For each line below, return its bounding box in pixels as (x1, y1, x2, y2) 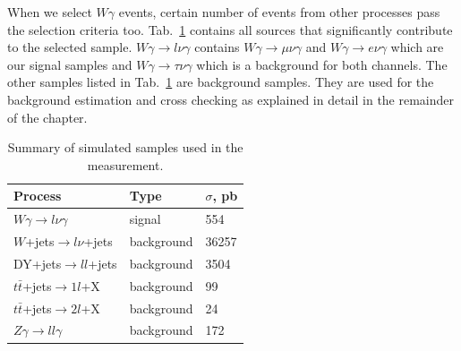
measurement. (87, 155, 164, 174)
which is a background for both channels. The (196, 55, 448, 73)
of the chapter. (7, 107, 88, 126)
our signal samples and (7, 55, 132, 73)
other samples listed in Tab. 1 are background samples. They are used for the (7, 73, 434, 91)
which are (390, 38, 444, 56)
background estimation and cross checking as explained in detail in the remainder (7, 90, 455, 108)
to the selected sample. (7, 38, 132, 56)
